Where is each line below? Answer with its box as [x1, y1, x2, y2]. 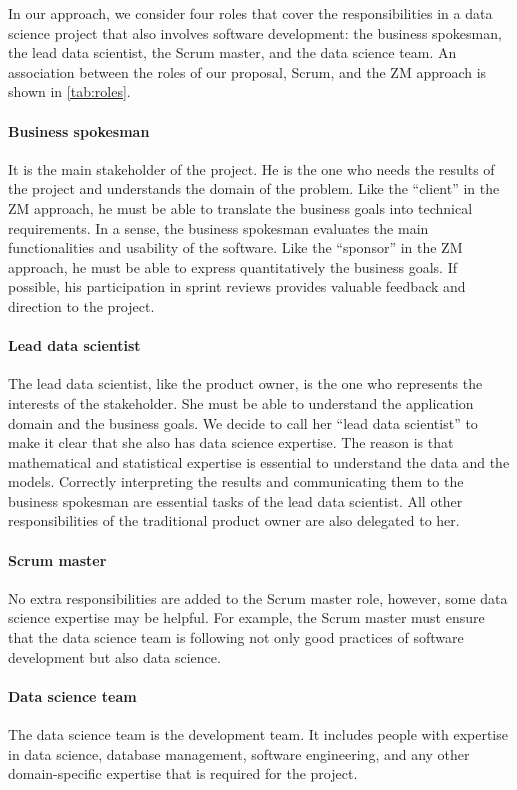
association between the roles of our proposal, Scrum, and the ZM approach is [8, 61, 487, 82]
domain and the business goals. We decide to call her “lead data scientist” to [8, 412, 478, 433]
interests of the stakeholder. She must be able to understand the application [8, 392, 474, 413]
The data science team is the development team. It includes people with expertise [8, 724, 508, 745]
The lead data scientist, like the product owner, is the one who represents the [8, 373, 483, 394]
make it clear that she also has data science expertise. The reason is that [8, 432, 454, 453]
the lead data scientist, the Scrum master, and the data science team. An [8, 42, 457, 63]
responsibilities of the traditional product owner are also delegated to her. [8, 510, 460, 531]
